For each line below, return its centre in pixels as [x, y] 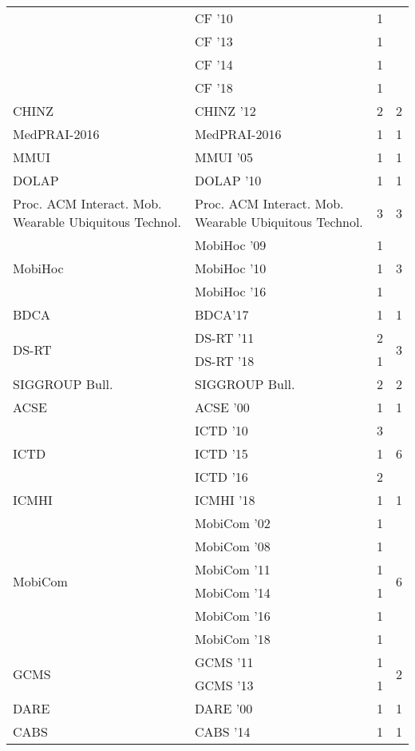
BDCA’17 [221, 314]
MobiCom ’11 [232, 569]
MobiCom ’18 [232, 639]
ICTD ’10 [221, 430]
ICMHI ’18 [225, 500]
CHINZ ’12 [225, 111]
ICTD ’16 [221, 477]
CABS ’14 [222, 731]
